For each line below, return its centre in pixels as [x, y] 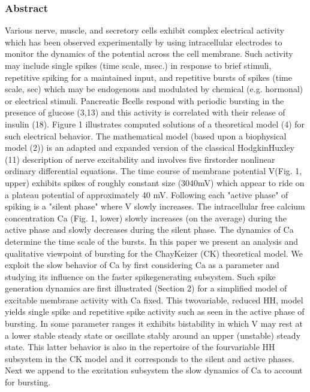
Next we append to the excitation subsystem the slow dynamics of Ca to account [154, 370]
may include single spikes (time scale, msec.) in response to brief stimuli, [138, 65]
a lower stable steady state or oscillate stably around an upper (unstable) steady [153, 335]
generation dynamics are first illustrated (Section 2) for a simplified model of [146, 288]
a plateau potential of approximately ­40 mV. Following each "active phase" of [147, 194]
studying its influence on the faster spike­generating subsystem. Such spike [140, 276]
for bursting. [28, 382]
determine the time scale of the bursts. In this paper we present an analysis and [152, 241]
